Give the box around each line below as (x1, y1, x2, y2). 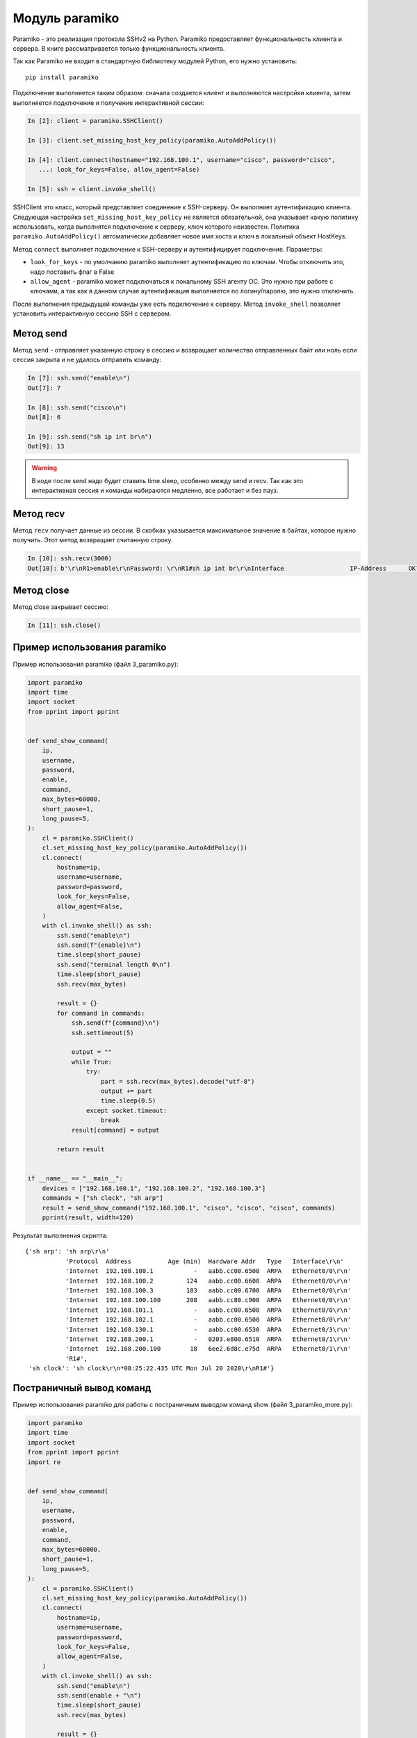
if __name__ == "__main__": (27, 1175, 123, 1183)
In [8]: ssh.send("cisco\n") (27, 403, 127, 412)
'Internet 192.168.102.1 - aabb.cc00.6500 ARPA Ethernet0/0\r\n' (65, 1316, 352, 1324)
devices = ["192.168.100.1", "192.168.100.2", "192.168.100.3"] (42, 1184, 266, 1192)
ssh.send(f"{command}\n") (71, 1019, 160, 1027)
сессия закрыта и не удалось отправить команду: (13, 355, 162, 364)
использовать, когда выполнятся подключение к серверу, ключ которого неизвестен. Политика (13, 222, 300, 231)
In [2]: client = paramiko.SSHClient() (27, 117, 163, 125)
